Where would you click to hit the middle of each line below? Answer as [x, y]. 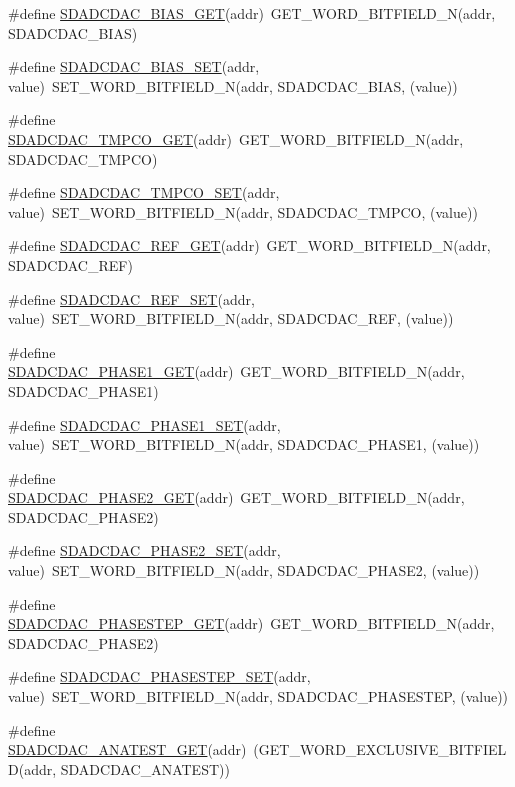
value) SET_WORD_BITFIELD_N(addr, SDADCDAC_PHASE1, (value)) [244, 444]
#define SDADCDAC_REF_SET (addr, [131, 298]
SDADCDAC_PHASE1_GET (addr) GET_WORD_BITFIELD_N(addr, [236, 371]
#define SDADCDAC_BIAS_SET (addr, [134, 66]
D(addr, [32, 768]
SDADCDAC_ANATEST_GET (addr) [127, 749]
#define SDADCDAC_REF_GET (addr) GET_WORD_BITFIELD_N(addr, [249, 245]
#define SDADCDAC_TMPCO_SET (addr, [144, 192]
